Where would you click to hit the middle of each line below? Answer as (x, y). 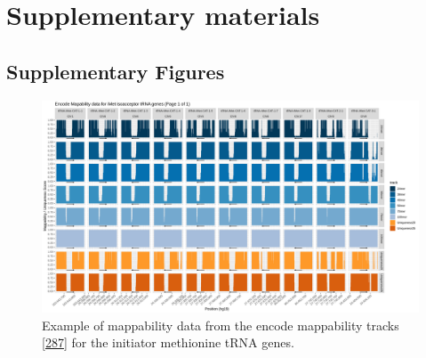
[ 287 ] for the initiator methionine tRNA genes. (168, 342)
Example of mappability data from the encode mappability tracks (221, 325)
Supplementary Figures (116, 71)
